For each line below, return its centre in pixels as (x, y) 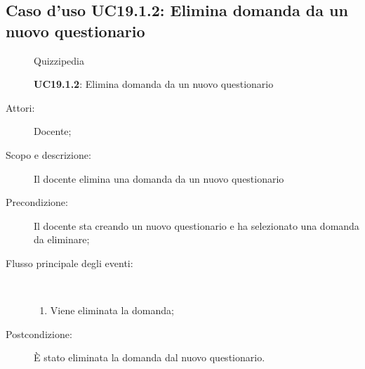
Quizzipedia (59, 60)
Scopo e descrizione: (48, 154)
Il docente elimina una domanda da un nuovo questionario (159, 178)
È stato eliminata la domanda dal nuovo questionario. (150, 357)
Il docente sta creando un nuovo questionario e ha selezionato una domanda (197, 225)
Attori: (20, 107)
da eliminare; (62, 239)
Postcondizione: (39, 334)
